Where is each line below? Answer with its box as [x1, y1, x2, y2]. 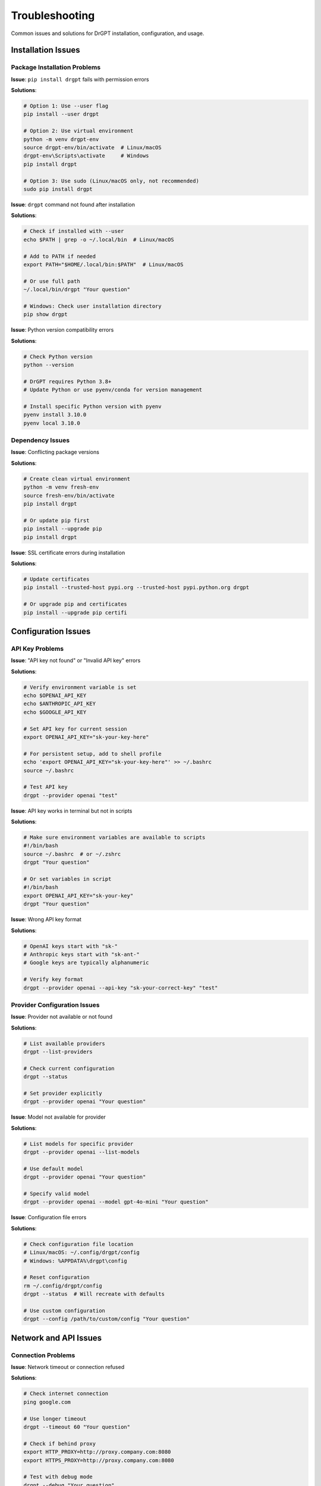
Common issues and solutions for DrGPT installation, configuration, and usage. [11, 30, 204, 37]
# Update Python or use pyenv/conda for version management [23, 386, 203, 393]
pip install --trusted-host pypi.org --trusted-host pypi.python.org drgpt [23, 584, 250, 591]
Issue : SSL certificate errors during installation [11, 549, 125, 556]
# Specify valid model [23, 1191, 90, 1197]
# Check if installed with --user [23, 228, 124, 235]
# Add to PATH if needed [23, 253, 96, 260]
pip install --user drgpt [23, 111, 99, 118]
